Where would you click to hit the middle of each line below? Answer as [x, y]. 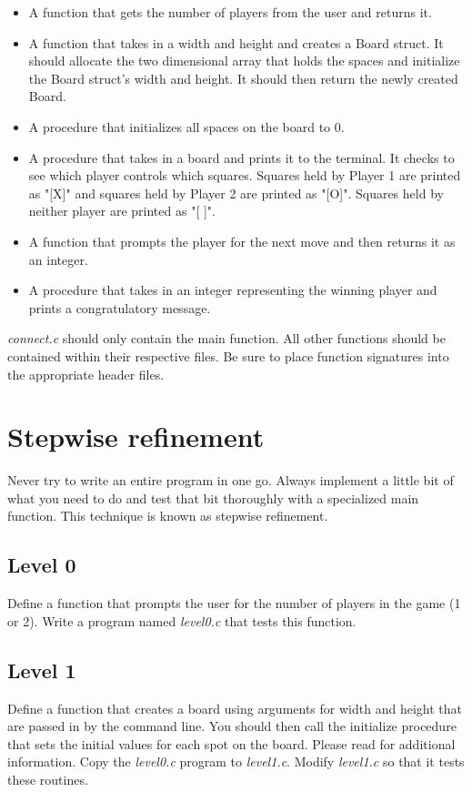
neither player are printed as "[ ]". [122, 211]
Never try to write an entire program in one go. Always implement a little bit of [231, 480]
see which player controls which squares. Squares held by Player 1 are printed [245, 175]
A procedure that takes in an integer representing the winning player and [233, 290]
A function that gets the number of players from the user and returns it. [230, 12]
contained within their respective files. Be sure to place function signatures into [228, 355]
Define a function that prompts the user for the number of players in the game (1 [234, 603]
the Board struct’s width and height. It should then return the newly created [243, 78]
